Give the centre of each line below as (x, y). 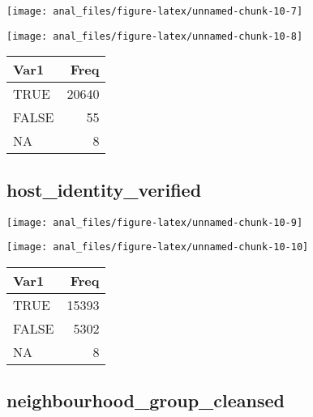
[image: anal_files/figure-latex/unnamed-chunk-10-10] (158, 247)
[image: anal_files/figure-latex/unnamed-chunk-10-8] (155, 36)
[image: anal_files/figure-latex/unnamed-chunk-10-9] (155, 222)
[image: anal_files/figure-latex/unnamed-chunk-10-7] (155, 11)
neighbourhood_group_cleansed (146, 400)
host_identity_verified (104, 189)
